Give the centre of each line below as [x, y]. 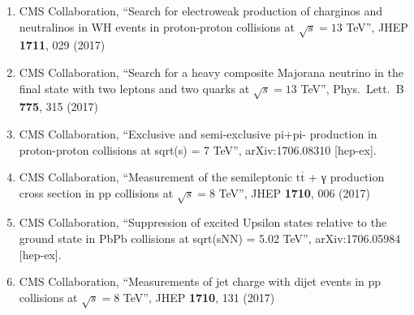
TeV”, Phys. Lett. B [352, 88]
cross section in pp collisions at [96, 192]
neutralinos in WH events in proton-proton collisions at [157, 26]
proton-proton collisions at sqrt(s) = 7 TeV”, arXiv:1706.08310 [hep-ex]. [198, 149]
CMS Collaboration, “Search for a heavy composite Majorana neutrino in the [211, 72]
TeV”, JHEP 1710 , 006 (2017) [294, 192]
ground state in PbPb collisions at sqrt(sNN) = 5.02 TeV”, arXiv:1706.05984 [210, 238]
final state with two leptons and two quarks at [134, 88]
